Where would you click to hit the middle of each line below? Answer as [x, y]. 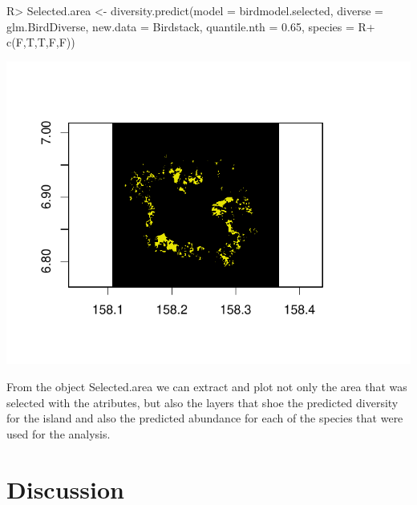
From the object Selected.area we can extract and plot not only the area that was [207, 387]
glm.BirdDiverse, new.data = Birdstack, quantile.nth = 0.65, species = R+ [191, 26]
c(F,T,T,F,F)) [41, 42]
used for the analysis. [59, 433]
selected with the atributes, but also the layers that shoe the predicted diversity [202, 402]
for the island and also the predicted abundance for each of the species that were [205, 418]
